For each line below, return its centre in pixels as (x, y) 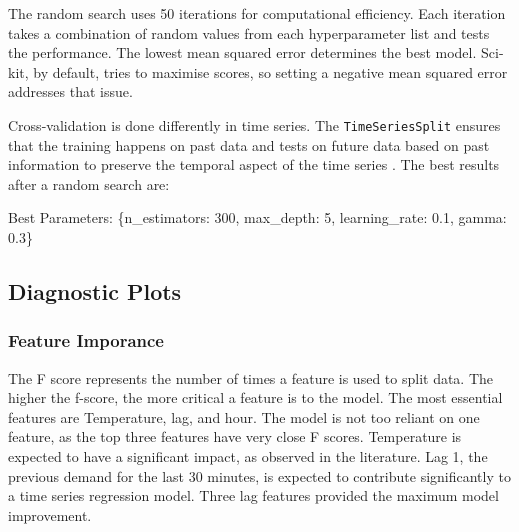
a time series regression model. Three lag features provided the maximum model (253, 495)
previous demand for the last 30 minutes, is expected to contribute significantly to (259, 475)
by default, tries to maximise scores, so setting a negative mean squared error (270, 71)
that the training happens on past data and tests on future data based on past (249, 144)
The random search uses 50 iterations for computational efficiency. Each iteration (257, 13)
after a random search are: (89, 183)
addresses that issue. (70, 91)
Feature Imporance (86, 340)
